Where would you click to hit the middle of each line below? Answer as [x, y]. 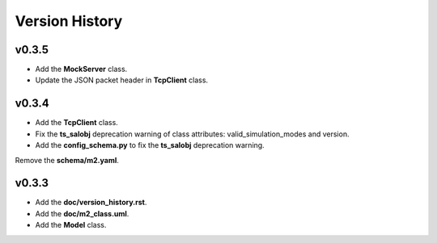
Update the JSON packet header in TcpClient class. [122, 80]
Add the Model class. [71, 225]
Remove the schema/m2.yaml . [67, 160]
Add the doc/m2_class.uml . [82, 213]
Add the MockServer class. [81, 69]
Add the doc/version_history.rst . [91, 203]
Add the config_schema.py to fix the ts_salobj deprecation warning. [150, 145]
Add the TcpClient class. [77, 123]
